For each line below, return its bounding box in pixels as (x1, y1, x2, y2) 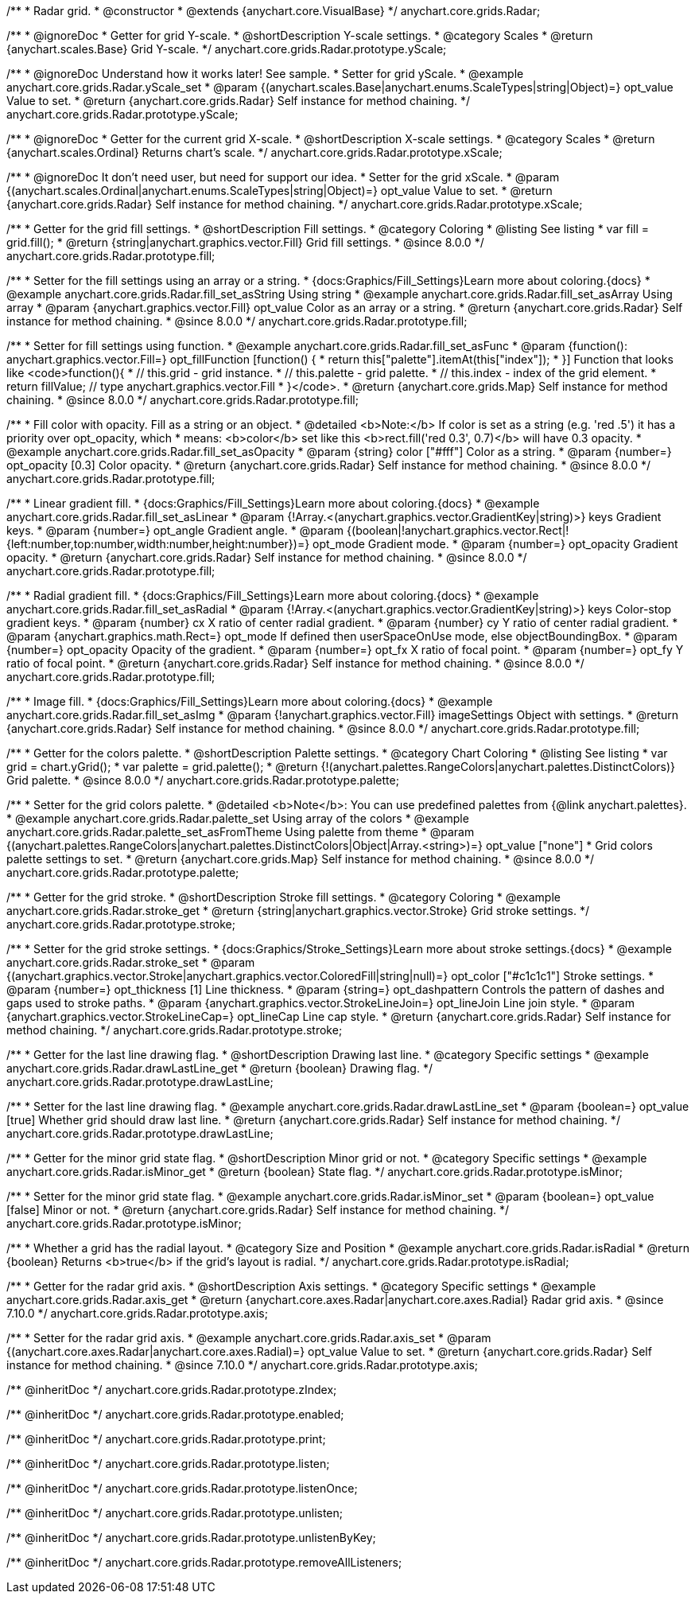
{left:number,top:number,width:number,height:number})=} (6, 537, 310, 551)
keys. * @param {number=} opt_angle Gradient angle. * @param (6, 524, 344, 537)
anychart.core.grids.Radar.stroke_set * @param (6, 956, 255, 969)
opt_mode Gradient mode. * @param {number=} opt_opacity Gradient (313, 537, 678, 551)
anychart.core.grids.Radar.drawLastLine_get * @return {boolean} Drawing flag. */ (6, 1061, 433, 1075)
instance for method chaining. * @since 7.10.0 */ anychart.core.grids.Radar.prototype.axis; (6, 1358, 479, 1372)
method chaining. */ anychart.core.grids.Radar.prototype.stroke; (6, 1023, 343, 1037)
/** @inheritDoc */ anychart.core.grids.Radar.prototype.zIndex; (6, 1383, 337, 1396)
